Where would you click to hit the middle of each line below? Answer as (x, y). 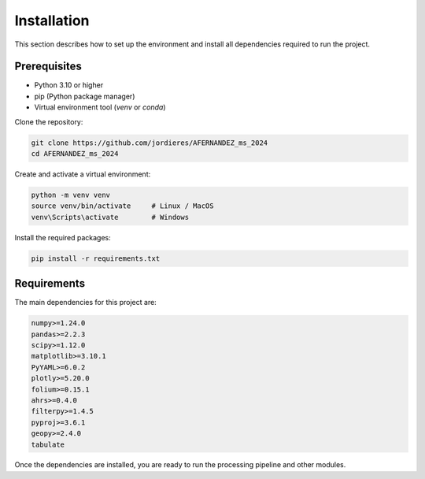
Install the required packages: (63, 237)
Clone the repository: (49, 121)
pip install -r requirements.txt (96, 258)
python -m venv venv (70, 195)
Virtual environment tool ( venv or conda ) (100, 107)
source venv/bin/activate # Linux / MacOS (122, 206)
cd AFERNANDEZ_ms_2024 (75, 154)
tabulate (48, 444)
